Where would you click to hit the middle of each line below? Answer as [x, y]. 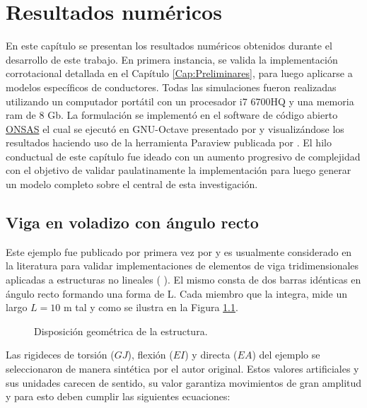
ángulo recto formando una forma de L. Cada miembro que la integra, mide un [177, 293]
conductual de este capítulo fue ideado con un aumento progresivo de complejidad [183, 156]
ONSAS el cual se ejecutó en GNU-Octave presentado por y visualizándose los [175, 128]
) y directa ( [211, 355]
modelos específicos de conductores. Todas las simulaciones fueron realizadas [171, 87]
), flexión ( [150, 355]
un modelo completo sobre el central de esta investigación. [132, 184]
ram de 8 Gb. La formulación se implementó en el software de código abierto [172, 115]
